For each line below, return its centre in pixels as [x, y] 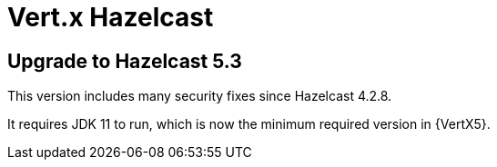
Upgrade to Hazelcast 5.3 [125, 61]
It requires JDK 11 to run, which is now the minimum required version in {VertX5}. [249, 124]
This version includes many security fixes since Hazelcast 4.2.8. [200, 96]
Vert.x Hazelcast [111, 17]
